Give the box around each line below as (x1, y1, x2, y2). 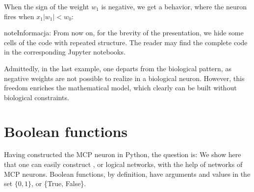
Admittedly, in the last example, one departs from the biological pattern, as (4, 63, 231, 73)
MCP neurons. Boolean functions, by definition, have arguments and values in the (4, 168, 251, 179)
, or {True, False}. (31, 178, 86, 189)
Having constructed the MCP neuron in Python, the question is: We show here (4, 149, 241, 160)
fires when (4, 11, 34, 21)
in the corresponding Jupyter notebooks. (4, 47, 126, 57)
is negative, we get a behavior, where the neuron (101, 1, 247, 11)
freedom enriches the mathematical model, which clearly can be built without (4, 82, 237, 93)
